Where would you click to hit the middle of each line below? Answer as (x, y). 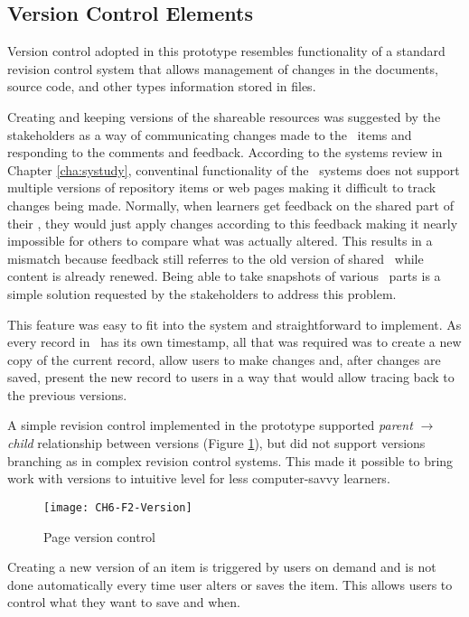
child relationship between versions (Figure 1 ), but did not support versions (216, 443)
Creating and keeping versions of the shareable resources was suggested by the (224, 116)
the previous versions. (67, 394)
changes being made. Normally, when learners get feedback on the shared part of (230, 205)
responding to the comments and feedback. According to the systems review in (225, 152)
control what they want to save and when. (124, 602)
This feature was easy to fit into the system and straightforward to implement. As (234, 324)
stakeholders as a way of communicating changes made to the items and (210, 134)
